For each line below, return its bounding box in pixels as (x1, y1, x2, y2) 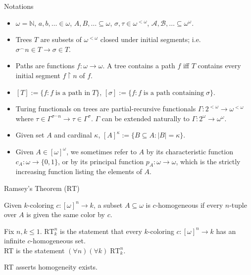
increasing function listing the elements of (15, 166, 142, 177)
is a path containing (143, 89, 204, 96)
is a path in (55, 89, 91, 96)
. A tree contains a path (102, 60, 175, 71)
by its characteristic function (146, 146, 233, 156)
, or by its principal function (57, 156, 144, 166)
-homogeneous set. (30, 235, 86, 246)
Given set (15, 130, 45, 140)
